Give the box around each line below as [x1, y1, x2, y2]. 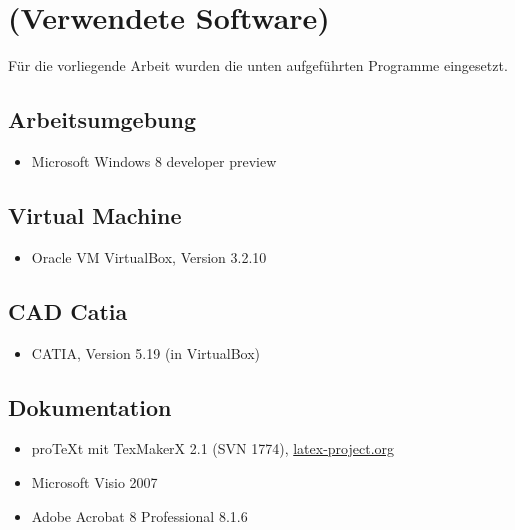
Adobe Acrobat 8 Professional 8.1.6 [31, 505, 248, 526]
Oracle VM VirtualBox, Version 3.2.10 [31, 246, 267, 267]
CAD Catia [8, 295, 128, 326]
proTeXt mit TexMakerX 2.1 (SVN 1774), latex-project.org [31, 438, 395, 459]
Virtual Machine [8, 199, 182, 230]
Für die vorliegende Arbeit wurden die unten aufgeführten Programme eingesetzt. [8, 55, 508, 76]
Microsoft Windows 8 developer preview [31, 150, 277, 171]
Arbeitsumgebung [8, 104, 196, 135]
